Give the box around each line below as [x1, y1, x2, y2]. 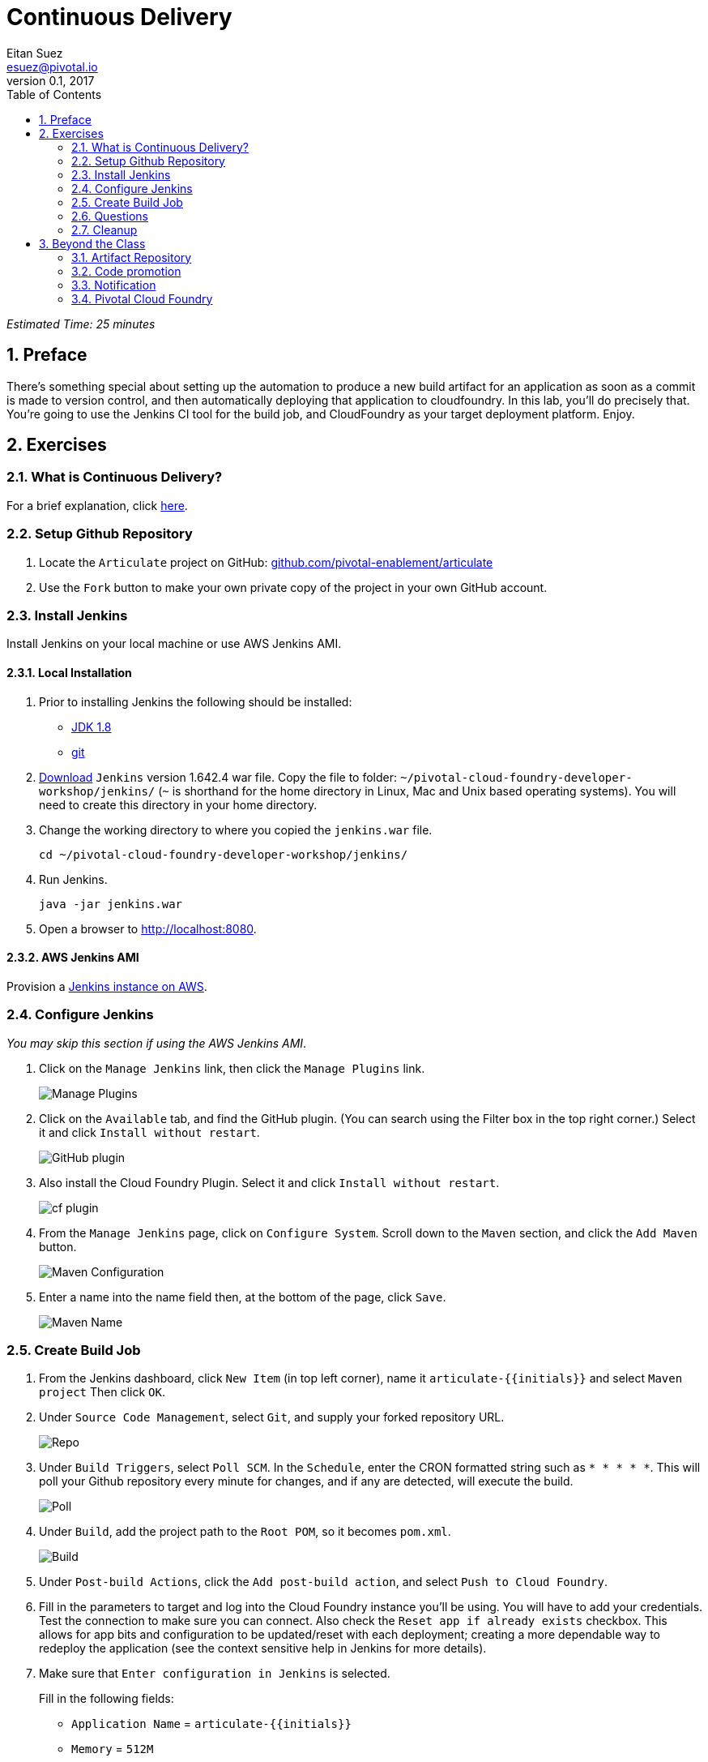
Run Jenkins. [39, 872, 108, 886]
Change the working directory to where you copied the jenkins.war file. [39, 822, 433, 837]
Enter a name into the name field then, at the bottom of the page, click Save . [39, 1289, 446, 1304]
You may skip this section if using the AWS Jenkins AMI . [6, 1035, 307, 1050]
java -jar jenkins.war [39, 897, 183, 911]
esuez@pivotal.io [6, 59, 98, 74]
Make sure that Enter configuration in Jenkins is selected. [39, 1666, 390, 1681]
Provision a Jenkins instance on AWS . [6, 979, 207, 993]
